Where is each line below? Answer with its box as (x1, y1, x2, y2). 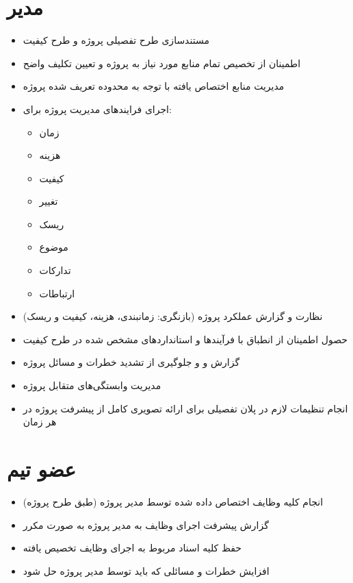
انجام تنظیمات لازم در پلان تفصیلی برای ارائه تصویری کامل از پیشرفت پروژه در (23, 401, 348, 415)
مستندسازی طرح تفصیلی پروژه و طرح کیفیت (23, 33, 209, 47)
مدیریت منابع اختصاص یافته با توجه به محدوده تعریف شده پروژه (23, 79, 285, 93)
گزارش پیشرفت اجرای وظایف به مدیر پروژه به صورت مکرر (23, 517, 269, 532)
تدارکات (39, 263, 71, 277)
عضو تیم (7, 455, 77, 482)
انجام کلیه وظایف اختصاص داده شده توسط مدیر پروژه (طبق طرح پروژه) (23, 494, 324, 508)
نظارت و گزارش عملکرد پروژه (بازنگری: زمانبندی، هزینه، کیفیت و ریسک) (23, 309, 323, 323)
